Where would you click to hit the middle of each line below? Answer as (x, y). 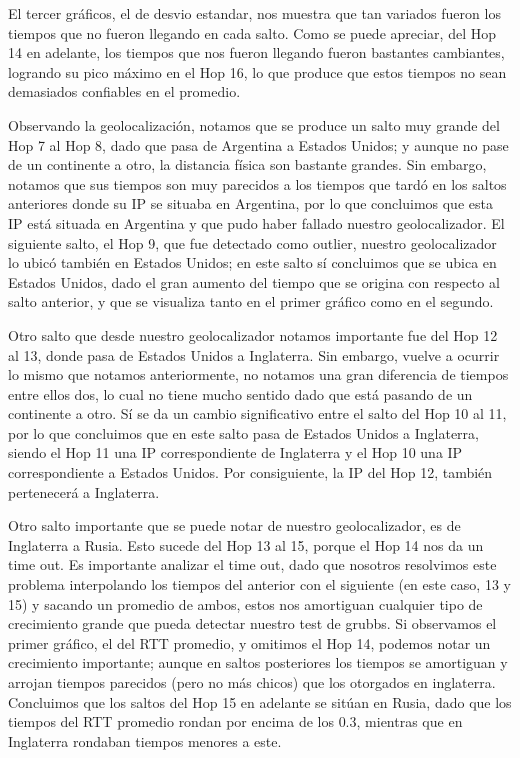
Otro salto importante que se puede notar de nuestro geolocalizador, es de (234, 525)
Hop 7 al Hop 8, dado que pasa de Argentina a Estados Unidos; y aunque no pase (258, 144)
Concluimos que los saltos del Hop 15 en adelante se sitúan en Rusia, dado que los (260, 701)
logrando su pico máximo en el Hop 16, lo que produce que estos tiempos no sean (257, 71)
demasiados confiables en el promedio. (124, 91)
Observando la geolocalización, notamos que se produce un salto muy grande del (254, 124)
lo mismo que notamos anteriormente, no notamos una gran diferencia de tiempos (258, 374)
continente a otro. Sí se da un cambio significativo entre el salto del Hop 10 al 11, (257, 413)
